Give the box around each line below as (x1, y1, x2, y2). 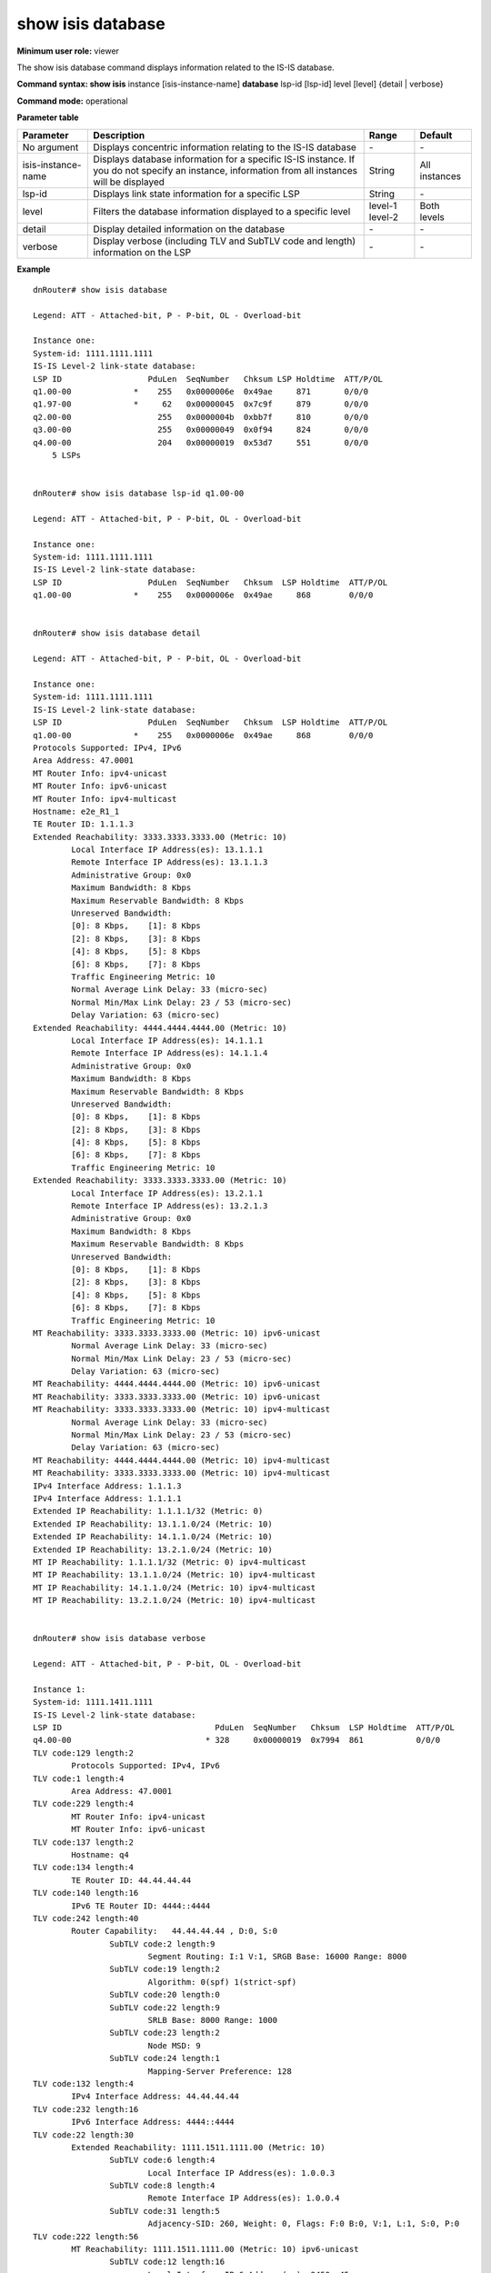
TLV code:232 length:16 (33, 2104, 139, 2114)
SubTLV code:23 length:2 (109, 2028, 220, 2038)
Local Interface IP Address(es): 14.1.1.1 (71, 1035, 264, 1046)
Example (16, 264, 51, 275)
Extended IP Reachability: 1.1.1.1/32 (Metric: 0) (33, 1506, 264, 1517)
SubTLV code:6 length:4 (109, 2155, 215, 2166)
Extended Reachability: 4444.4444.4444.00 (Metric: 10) (33, 1023, 287, 1033)
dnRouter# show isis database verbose (33, 1633, 206, 1644)
